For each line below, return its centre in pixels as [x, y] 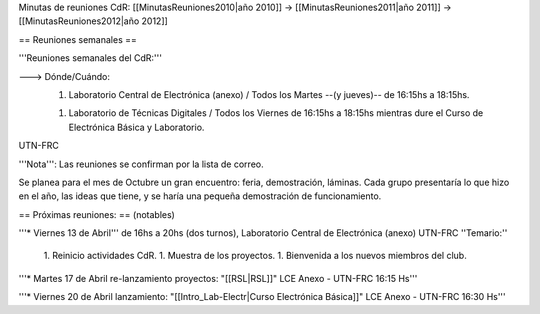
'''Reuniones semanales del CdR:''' [90, 58]
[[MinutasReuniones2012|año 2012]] [93, 21]
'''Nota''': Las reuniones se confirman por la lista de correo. [141, 164]
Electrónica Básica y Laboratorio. [136, 127]
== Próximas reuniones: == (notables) [96, 214]
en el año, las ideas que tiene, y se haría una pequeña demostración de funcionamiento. [200, 196]
